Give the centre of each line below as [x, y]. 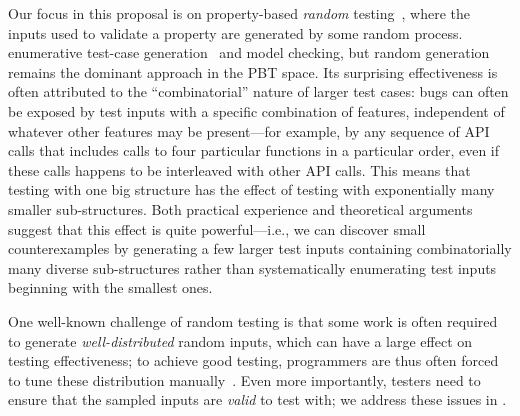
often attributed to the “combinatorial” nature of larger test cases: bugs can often [258, 91]
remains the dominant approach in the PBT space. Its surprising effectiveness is [253, 71]
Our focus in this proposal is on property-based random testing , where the [239, 13]
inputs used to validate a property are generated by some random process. [235, 32]
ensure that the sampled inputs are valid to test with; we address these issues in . [257, 399]
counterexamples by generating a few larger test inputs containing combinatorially [260, 248]
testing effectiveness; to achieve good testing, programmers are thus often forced [253, 360]
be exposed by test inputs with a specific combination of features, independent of [256, 110]
